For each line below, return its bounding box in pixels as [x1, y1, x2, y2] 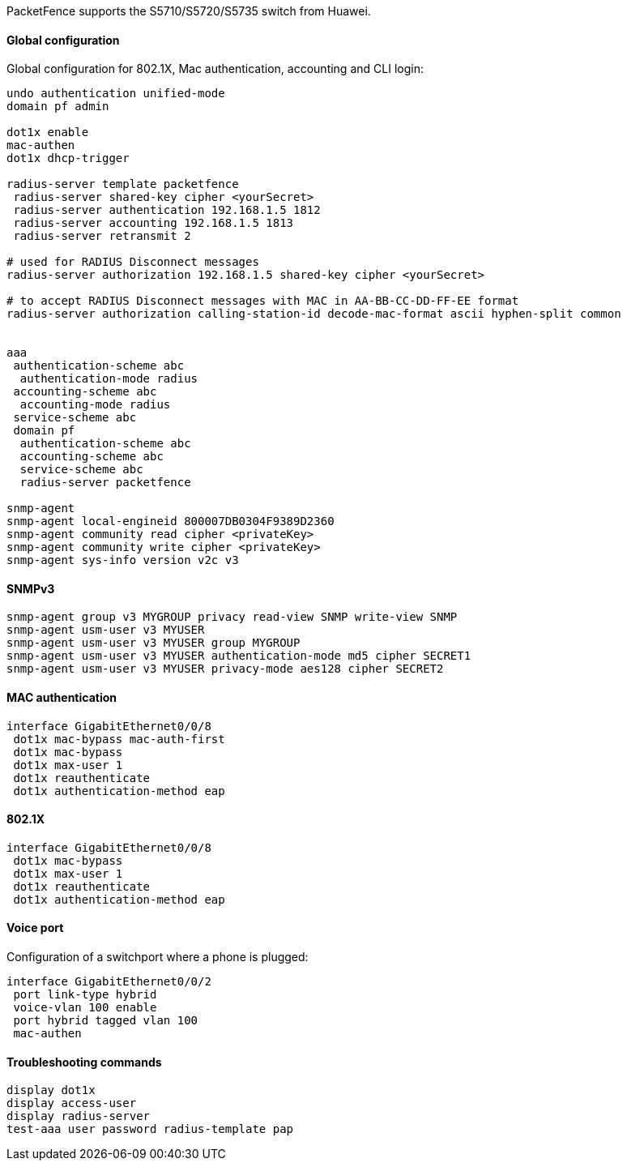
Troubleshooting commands [6, 1054, 162, 1069]
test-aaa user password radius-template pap [6, 1122, 294, 1136]
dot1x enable [6, 126, 89, 139]
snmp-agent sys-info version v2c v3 [6, 554, 239, 567]
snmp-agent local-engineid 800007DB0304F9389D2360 [6, 515, 335, 528]
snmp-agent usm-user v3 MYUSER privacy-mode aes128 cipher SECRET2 [6, 662, 444, 676]
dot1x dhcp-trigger [6, 152, 130, 165]
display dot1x [6, 1084, 96, 1097]
